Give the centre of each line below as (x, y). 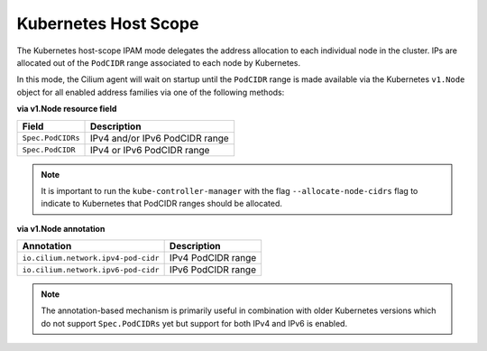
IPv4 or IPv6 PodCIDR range (150, 150)
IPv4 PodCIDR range (213, 258)
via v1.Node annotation (61, 228)
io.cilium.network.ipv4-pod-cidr (91, 258)
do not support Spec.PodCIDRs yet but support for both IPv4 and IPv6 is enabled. (194, 323)
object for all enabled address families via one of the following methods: (151, 92)
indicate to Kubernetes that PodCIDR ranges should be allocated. (162, 204)
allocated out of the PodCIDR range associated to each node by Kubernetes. (159, 62)
